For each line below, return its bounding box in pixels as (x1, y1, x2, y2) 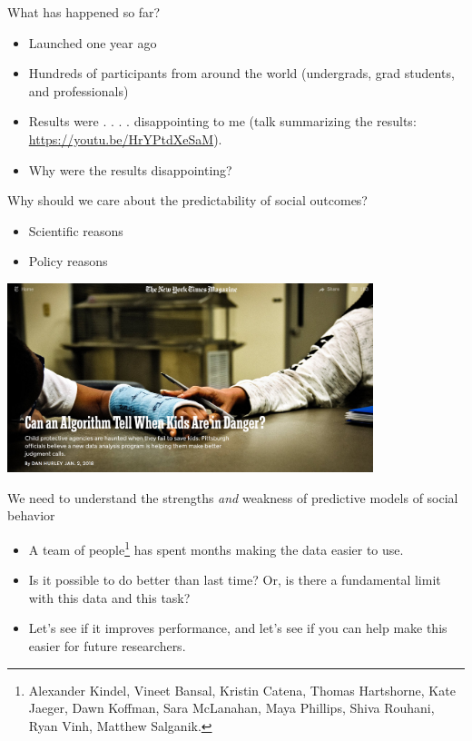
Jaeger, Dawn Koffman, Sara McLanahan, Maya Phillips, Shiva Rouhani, (28, 698, 435, 717)
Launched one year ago (28, 33, 157, 52)
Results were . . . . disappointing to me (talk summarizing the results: (28, 112, 417, 131)
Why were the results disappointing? (28, 160, 232, 179)
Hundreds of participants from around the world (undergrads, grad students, (28, 64, 455, 83)
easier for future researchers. (28, 637, 186, 656)
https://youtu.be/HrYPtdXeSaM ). (28, 129, 222, 148)
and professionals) (28, 81, 129, 100)
